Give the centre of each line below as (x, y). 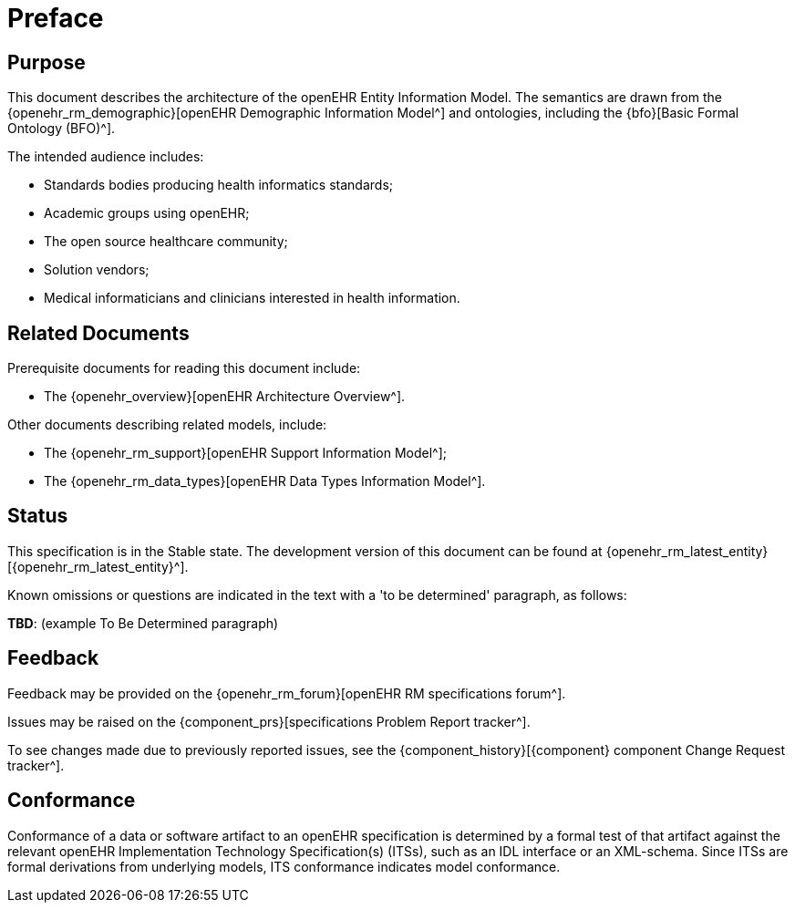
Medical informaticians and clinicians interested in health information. (252, 298)
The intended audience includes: (106, 157)
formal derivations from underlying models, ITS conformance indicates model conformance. (284, 866)
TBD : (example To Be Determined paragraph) (143, 623)
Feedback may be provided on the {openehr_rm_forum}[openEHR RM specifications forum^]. (287, 693)
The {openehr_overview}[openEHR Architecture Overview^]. (225, 397)
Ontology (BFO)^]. (62, 129)
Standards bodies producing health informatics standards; (218, 185)
